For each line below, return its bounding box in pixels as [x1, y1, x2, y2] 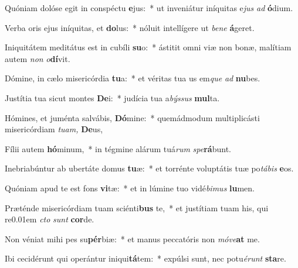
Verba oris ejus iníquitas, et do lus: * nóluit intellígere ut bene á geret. [5, 21, 255, 33]
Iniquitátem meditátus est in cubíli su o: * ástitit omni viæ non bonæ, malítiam [5, 41, 292, 53]
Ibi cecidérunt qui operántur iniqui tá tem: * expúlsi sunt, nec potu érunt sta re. [5, 252, 286, 264]
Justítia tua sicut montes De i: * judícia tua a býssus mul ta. [5, 91, 220, 104]
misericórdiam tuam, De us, [5, 123, 103, 135]
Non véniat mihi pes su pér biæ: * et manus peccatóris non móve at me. [5, 232, 260, 245]
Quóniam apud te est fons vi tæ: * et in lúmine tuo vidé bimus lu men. [5, 181, 255, 194]
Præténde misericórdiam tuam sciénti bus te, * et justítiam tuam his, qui [5, 201, 269, 214]
